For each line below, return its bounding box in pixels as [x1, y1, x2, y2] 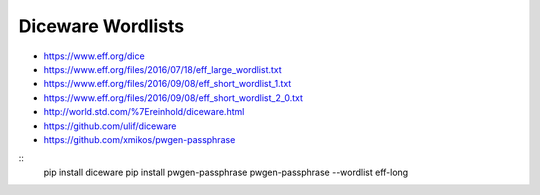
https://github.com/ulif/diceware [43, 120, 177, 132]
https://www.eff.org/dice [43, 50, 145, 62]
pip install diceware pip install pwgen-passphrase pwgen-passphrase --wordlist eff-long [43, 166, 409, 178]
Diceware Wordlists [18, 15, 185, 37]
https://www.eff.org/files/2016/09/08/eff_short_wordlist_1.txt [43, 78, 292, 90]
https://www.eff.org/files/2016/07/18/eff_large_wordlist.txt [43, 63, 282, 75]
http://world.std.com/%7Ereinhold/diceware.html [43, 106, 245, 118]
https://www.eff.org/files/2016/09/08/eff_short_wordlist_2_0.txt [43, 91, 304, 104]
